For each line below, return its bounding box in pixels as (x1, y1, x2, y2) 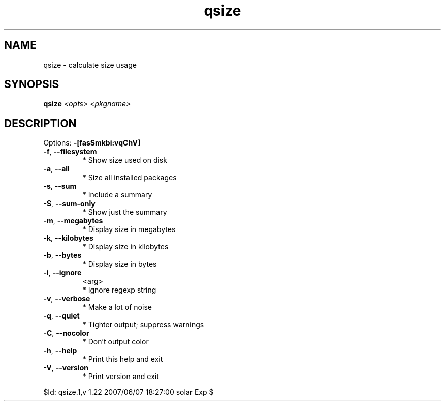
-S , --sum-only (43, 199, 96, 208)
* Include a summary (82, 190, 152, 199)
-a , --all (43, 164, 70, 173)
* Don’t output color (82, 337, 149, 346)
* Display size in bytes (82, 259, 157, 269)
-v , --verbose (43, 294, 90, 303)
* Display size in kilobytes (82, 242, 169, 251)
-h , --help (43, 346, 77, 355)
